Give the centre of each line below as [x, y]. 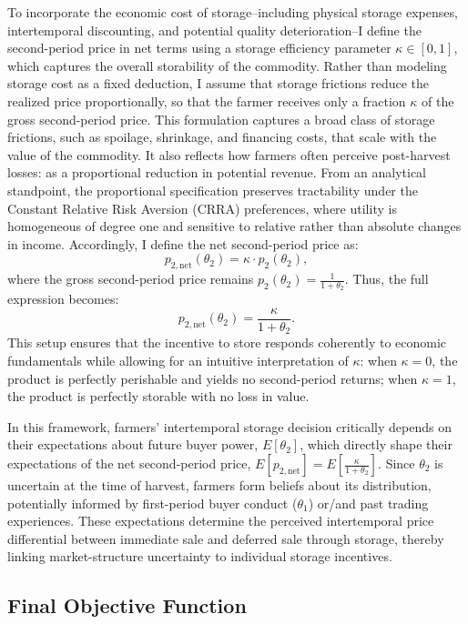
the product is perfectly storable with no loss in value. [158, 396]
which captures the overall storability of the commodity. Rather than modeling [227, 65]
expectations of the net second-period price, [129, 463]
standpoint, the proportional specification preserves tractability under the [213, 190]
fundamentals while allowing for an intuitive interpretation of [178, 361]
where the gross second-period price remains [131, 279]
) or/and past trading [368, 503]
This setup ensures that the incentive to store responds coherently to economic [227, 342]
